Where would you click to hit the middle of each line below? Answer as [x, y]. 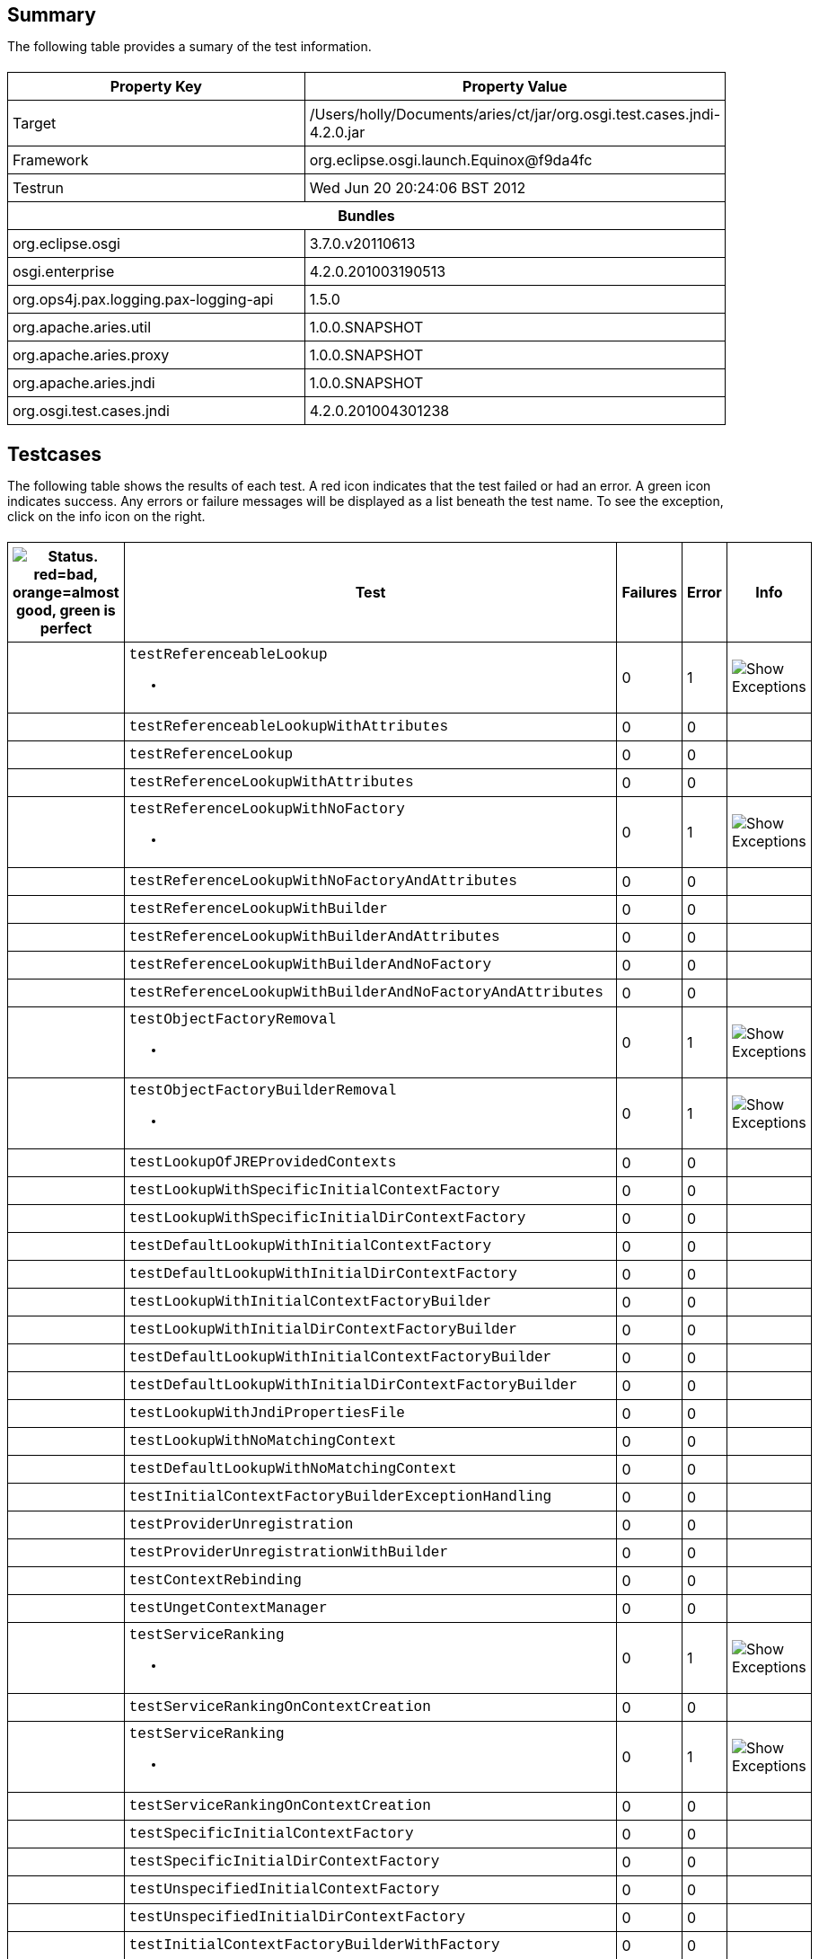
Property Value [515, 86]
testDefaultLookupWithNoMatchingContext [293, 1469]
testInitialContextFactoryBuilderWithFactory [314, 1946]
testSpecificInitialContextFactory [271, 1834]
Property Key [156, 86]
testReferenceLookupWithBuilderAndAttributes [314, 937]
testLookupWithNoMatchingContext [263, 1441]
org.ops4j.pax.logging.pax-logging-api [143, 299]
